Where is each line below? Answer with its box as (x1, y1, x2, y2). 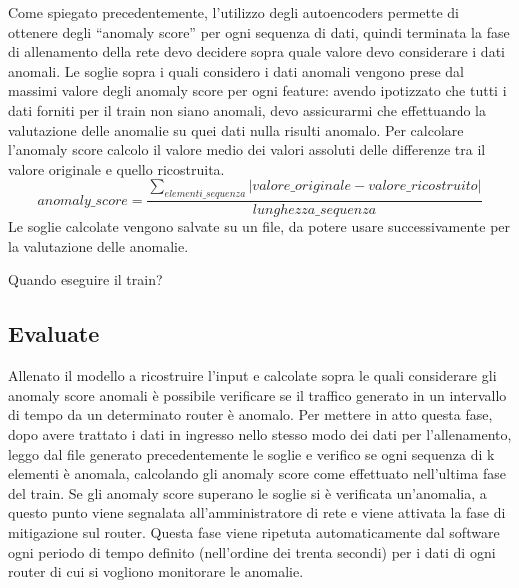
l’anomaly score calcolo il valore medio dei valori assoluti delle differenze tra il (8, 139, 486, 160)
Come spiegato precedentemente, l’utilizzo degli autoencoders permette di (8, 2, 459, 22)
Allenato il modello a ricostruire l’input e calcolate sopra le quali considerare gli (8, 365, 497, 386)
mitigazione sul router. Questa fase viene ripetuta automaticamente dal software (8, 521, 500, 542)
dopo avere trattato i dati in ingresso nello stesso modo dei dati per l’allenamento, (8, 423, 512, 444)
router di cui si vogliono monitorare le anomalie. (8, 561, 304, 582)
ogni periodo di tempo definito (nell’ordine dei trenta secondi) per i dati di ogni (8, 541, 496, 562)
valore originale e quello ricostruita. (8, 158, 225, 179)
